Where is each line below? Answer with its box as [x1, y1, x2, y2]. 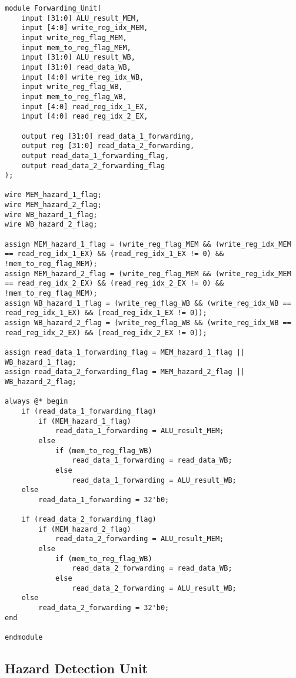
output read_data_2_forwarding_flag [21, 161, 165, 170]
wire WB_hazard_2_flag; [5, 220, 98, 229]
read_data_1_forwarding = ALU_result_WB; [72, 476, 237, 484]
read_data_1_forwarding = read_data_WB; [72, 456, 232, 465]
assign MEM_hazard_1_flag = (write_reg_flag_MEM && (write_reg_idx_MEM [5, 240, 291, 248]
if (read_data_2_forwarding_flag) [21, 515, 157, 524]
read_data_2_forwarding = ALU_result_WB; [72, 584, 237, 592]
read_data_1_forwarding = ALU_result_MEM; [55, 427, 224, 435]
